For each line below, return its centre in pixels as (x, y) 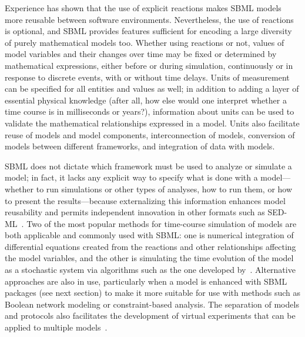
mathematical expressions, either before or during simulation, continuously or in (149, 65)
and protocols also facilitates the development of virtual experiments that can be (150, 316)
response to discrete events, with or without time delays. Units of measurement (147, 77)
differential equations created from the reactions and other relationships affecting (150, 246)
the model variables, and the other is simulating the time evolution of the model (149, 258)
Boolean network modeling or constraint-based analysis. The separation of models (152, 304)
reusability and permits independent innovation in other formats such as (135, 212)
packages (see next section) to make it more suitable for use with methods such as (153, 293)
